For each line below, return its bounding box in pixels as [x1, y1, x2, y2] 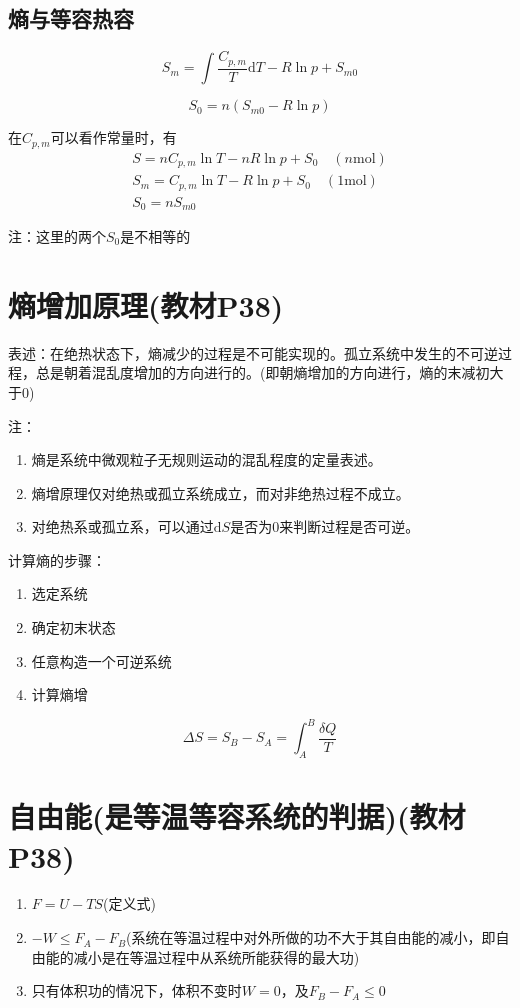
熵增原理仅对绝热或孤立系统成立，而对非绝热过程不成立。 [31, 482, 410, 503]
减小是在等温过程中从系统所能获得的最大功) [73, 946, 360, 967]
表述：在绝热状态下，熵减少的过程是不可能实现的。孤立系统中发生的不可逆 [8, 342, 498, 363]
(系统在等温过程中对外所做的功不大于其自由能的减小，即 [126, 927, 496, 948]
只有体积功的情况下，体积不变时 [31, 980, 242, 1001]
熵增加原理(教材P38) [8, 284, 284, 325]
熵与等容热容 [8, 3, 134, 34]
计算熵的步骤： [8, 549, 106, 570]
